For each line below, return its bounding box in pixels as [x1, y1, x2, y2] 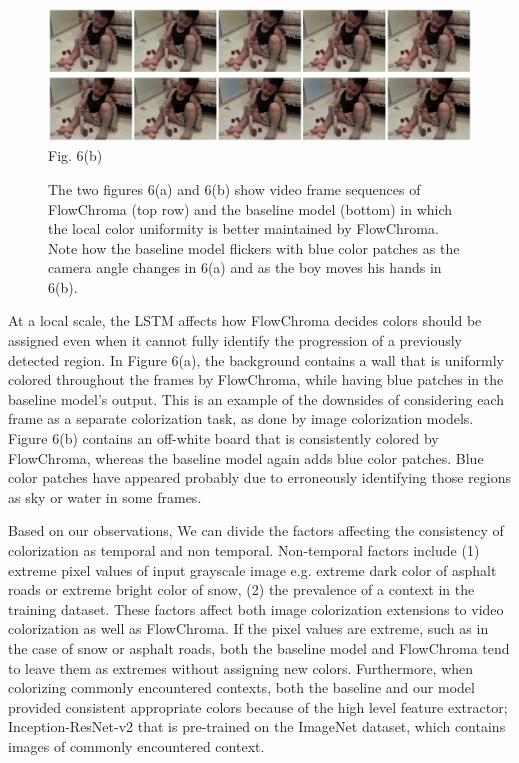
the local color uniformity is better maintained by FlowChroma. [48, 218, 439, 239]
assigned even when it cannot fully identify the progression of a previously [8, 330, 462, 351]
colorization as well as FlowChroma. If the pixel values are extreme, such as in [8, 618, 489, 639]
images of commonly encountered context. [8, 735, 265, 756]
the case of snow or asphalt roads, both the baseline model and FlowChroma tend [8, 637, 510, 658]
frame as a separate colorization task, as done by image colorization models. [8, 408, 474, 429]
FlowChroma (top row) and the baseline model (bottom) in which [48, 198, 453, 219]
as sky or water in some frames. [8, 486, 202, 507]
